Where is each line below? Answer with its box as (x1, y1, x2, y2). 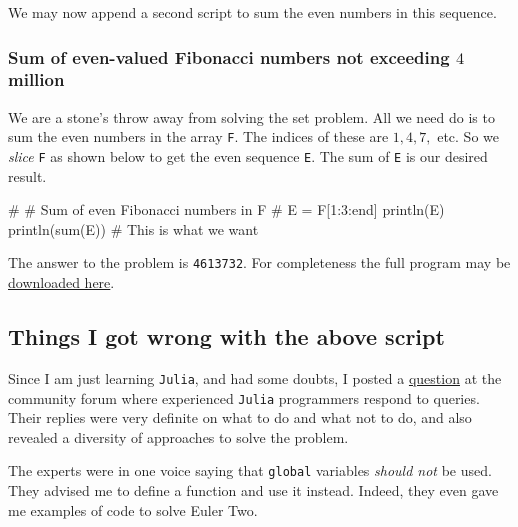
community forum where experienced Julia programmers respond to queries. (8, 387, 480, 408)
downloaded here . (8, 272, 115, 293)
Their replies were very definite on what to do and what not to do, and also (8, 407, 472, 428)
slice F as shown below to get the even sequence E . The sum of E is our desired (8, 145, 488, 166)
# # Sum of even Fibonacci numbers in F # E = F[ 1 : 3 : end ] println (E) (8, 199, 445, 220)
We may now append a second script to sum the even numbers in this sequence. (8, 2, 497, 22)
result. (8, 165, 47, 186)
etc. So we (437, 126, 499, 147)
